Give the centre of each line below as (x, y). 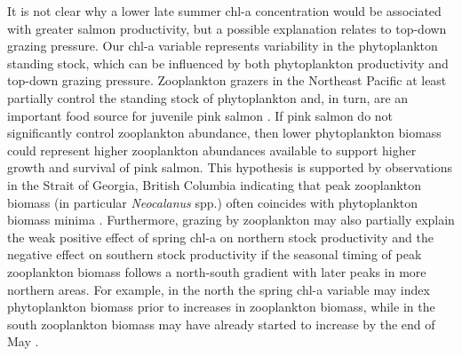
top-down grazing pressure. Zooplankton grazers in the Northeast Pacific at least (227, 80)
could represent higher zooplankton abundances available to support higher (212, 150)
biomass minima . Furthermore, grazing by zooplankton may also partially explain (231, 220)
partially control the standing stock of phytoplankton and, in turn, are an (208, 97)
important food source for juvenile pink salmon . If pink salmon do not (200, 115)
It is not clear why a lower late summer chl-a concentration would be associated (224, 11)
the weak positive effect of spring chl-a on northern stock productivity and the (220, 237)
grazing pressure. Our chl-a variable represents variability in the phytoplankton (223, 46)
